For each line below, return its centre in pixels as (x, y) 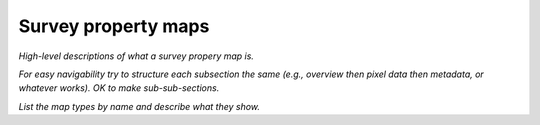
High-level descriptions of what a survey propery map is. (136, 56)
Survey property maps (114, 26)
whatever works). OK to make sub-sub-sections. (119, 88)
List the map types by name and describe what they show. (139, 106)
